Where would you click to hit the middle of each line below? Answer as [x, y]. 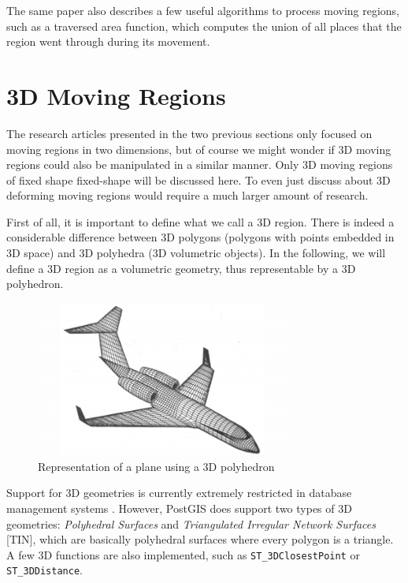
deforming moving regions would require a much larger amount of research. [187, 195]
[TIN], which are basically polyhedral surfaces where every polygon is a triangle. [200, 539]
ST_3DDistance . [45, 570]
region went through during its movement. [108, 41]
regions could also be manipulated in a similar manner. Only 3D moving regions [200, 164]
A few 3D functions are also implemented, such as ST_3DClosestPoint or [183, 554]
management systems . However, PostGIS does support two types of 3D [179, 508]
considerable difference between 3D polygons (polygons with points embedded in [200, 237]
